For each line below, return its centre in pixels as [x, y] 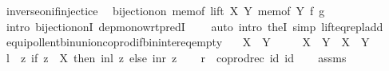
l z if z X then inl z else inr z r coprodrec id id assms [176, 57]
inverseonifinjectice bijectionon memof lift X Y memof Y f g [165, 10]
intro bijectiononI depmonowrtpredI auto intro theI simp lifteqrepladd [194, 26]
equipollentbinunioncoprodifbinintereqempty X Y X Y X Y [188, 42]
